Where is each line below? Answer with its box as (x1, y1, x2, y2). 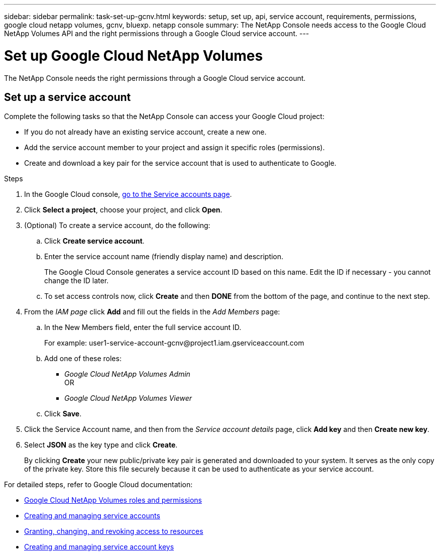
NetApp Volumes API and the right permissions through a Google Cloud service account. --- (4, 29, 309, 38)
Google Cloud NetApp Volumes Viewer (64, 394, 192, 403)
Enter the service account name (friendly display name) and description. (44, 252, 284, 261)
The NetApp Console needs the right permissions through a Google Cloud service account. (4, 73, 306, 82)
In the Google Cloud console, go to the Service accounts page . (24, 190, 232, 199)
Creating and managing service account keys (24, 542, 174, 551)
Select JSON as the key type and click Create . (24, 440, 178, 450)
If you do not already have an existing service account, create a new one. (24, 128, 267, 137)
